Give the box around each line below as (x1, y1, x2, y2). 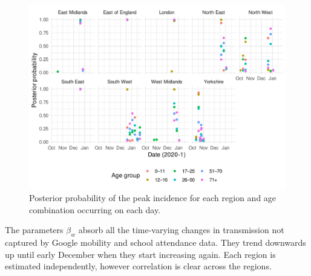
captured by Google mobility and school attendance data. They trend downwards (5, 236, 306, 249)
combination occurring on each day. (29, 203, 161, 216)
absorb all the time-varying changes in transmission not (78, 223, 284, 236)
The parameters (5, 223, 64, 236)
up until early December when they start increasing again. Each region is (5, 248, 276, 260)
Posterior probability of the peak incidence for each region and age (29, 191, 277, 204)
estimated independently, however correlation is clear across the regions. (5, 260, 272, 272)
